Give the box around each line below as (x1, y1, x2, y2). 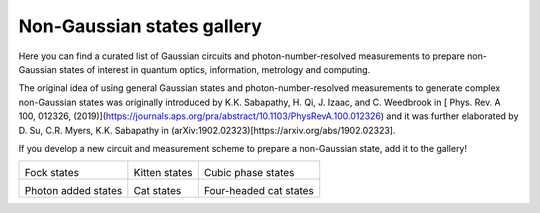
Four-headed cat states (203, 184, 315, 198)
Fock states (24, 166, 80, 180)
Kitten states (133, 166, 193, 180)
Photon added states (24, 184, 123, 198)
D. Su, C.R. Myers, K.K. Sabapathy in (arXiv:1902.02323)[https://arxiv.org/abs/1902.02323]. (18, 124, 396, 136)
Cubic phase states (203, 166, 295, 180)
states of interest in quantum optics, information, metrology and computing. (58, 63, 371, 75)
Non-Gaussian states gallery (18, 15, 262, 37)
